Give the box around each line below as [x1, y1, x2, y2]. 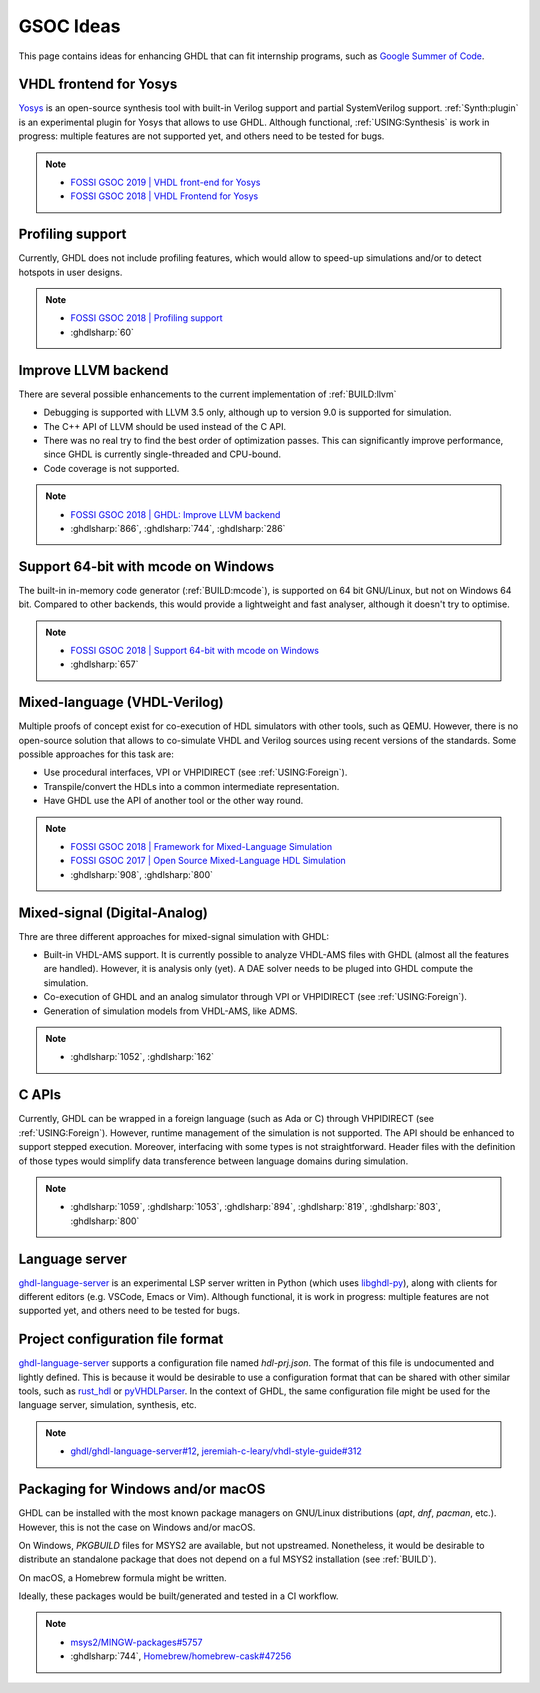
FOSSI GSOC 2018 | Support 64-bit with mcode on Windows [70, 644, 320, 656]
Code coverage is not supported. [43, 462, 180, 474]
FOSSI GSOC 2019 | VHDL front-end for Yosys [70, 176, 261, 189]
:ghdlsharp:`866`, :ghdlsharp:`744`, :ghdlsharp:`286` [70, 522, 286, 534]
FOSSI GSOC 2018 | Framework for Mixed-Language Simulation [70, 841, 333, 853]
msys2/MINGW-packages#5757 [70, 1636, 203, 1648]
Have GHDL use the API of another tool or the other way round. [43, 795, 304, 807]
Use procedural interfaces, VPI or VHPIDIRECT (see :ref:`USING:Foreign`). [43, 766, 348, 779]
